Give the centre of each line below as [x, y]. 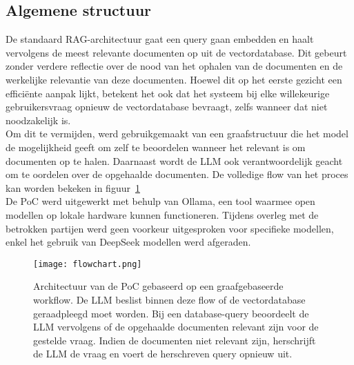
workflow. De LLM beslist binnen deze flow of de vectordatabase [169, 299]
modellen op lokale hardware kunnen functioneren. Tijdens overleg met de [162, 214]
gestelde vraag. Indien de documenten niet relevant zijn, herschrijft [175, 340]
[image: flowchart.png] [88, 264]
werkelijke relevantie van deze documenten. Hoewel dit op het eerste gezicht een [174, 79]
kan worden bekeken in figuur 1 [73, 187]
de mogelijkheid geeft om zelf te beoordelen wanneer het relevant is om [156, 147]
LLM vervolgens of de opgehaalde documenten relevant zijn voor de [176, 327]
